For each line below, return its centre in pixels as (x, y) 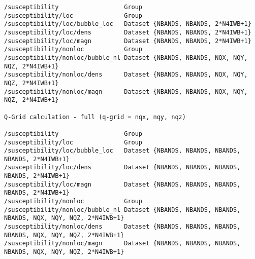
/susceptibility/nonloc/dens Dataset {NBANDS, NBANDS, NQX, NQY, (126, 75)
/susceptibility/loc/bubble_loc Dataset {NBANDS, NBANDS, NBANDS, (122, 151)
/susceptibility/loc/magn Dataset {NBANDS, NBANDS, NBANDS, (122, 184)
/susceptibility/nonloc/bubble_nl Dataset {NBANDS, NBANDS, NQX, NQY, (126, 58)
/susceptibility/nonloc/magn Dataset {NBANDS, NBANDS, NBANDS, (122, 244)
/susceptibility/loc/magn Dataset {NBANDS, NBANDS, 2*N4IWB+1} (128, 41)
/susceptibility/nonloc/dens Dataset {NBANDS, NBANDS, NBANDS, (122, 227)
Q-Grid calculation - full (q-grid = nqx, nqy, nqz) (95, 117)
